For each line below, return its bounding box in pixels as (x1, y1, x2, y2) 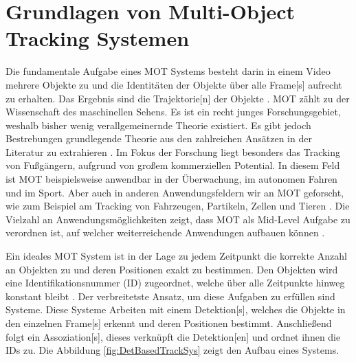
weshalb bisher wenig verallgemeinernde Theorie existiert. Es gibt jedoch (5, 117, 311, 132)
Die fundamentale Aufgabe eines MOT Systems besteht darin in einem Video (5, 64, 331, 78)
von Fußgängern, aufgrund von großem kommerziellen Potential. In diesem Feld (5, 158, 340, 172)
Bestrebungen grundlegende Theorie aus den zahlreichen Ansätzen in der (5, 131, 312, 146)
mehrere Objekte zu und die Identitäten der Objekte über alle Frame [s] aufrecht (5, 77, 342, 91)
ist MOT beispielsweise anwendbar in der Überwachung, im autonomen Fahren (5, 172, 337, 186)
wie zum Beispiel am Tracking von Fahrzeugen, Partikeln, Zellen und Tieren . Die (5, 199, 350, 213)
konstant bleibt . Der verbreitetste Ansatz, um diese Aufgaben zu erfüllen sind (5, 289, 335, 303)
